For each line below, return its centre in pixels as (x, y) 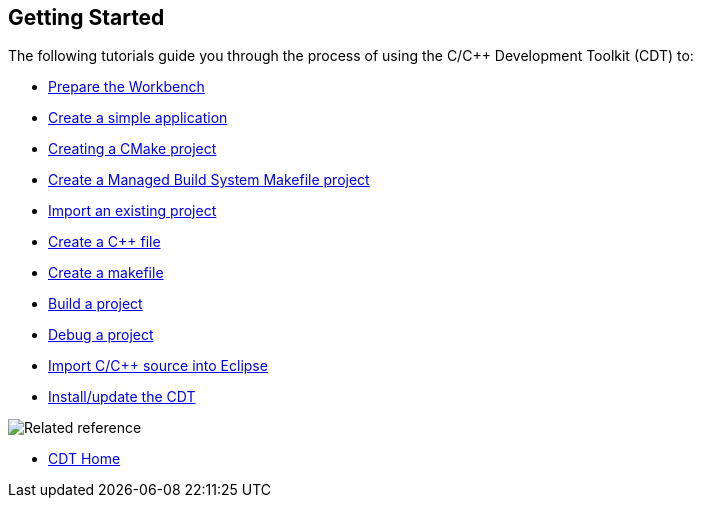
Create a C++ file (104, 242)
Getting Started (86, 17)
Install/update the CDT (122, 397)
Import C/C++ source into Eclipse (158, 366)
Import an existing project (132, 211)
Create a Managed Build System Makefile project (209, 180)
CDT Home (84, 459)
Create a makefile (106, 273)
